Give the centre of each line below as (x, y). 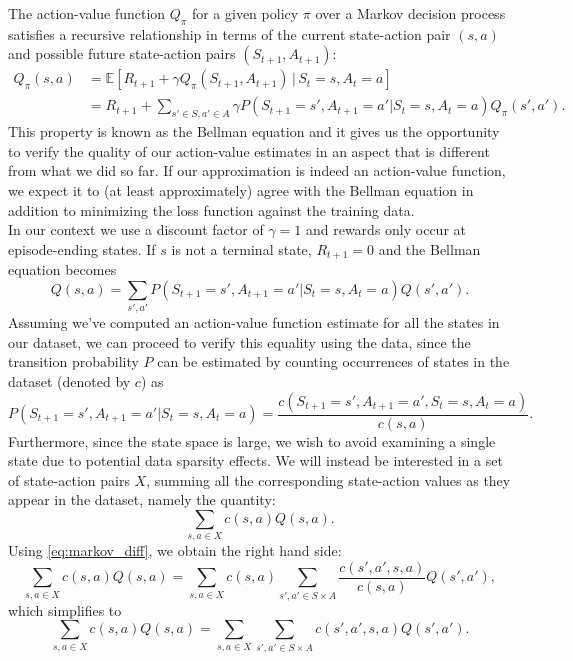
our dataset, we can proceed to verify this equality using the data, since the (239, 341)
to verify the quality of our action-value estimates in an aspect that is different (249, 150)
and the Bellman (429, 248)
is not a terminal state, (241, 248)
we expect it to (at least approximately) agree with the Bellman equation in (241, 190)
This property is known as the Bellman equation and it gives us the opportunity (254, 131)
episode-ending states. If (82, 248)
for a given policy (245, 13)
